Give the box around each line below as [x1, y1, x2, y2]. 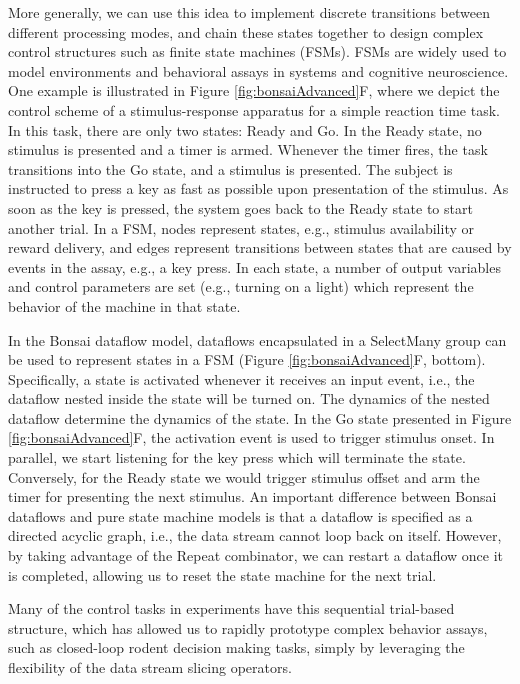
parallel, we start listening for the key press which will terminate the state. [8, 447, 466, 468]
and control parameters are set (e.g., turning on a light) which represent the [8, 276, 474, 297]
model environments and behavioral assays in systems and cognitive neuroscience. [8, 60, 509, 81]
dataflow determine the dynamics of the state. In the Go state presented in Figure [8, 407, 512, 428]
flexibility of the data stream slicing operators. [8, 657, 292, 677]
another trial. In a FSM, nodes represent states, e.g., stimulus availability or [8, 217, 474, 238]
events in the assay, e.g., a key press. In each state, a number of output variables [8, 256, 501, 277]
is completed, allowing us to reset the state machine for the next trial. [8, 564, 437, 585]
